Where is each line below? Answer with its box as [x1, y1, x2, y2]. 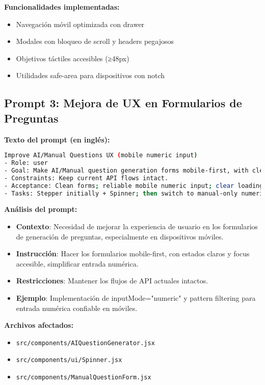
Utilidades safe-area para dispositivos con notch [16, 70, 165, 81]
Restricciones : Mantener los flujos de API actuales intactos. [16, 275, 208, 286]
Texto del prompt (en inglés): [4, 134, 110, 145]
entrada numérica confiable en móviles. [16, 302, 138, 313]
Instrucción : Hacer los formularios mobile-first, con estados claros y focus [16, 248, 250, 259]
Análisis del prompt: [4, 204, 77, 214]
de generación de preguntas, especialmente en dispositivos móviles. [16, 231, 224, 242]
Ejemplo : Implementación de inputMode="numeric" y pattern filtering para [16, 292, 256, 303]
